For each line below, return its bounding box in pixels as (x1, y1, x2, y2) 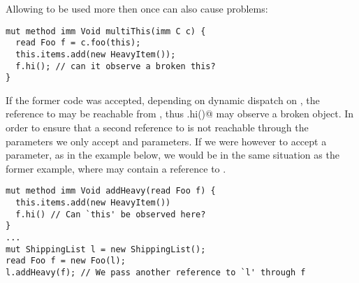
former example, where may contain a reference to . (6, 161, 226, 175)
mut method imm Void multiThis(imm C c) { (6, 26, 206, 36)
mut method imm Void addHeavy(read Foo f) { (6, 186, 216, 196)
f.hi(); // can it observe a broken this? (15, 61, 216, 71)
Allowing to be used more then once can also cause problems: (6, 1, 268, 15)
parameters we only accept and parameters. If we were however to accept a (6, 133, 327, 148)
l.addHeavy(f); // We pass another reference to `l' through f (6, 268, 306, 278)
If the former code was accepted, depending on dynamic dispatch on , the (6, 92, 320, 107)
